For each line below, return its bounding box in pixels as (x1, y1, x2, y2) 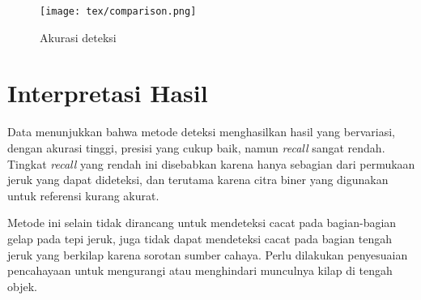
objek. (7, 277, 37, 294)
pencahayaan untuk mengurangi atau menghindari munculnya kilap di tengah (7, 262, 393, 279)
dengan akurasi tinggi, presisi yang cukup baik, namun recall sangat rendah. (7, 139, 385, 156)
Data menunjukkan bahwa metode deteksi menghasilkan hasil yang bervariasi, (7, 123, 395, 140)
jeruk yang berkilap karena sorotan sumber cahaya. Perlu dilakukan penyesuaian (7, 246, 408, 263)
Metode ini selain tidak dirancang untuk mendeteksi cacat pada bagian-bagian (7, 214, 397, 231)
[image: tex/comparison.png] (40, 6, 197, 17)
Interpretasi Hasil (7, 76, 208, 109)
